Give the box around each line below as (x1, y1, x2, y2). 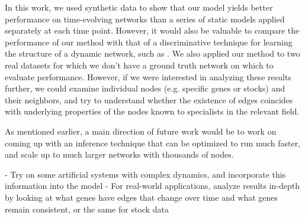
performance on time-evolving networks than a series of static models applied (5, 12, 285, 25)
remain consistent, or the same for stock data (5, 202, 169, 215)
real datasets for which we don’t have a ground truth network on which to (5, 58, 274, 71)
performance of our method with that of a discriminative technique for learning (5, 35, 293, 48)
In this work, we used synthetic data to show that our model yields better (5, 1, 273, 13)
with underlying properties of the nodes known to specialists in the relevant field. (5, 105, 300, 117)
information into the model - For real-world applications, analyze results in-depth (5, 179, 300, 192)
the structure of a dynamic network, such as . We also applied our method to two (5, 47, 300, 60)
